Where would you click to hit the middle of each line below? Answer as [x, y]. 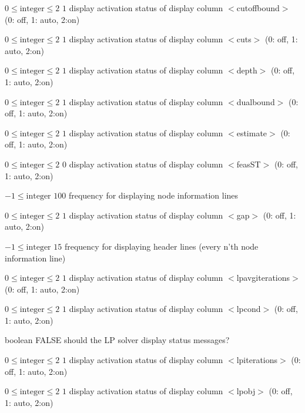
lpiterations [257, 360]
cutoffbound [258, 8]
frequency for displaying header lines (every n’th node [161, 246]
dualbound [256, 101]
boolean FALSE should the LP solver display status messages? [117, 340]
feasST [249, 164]
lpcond [249, 309]
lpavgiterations [263, 278]
